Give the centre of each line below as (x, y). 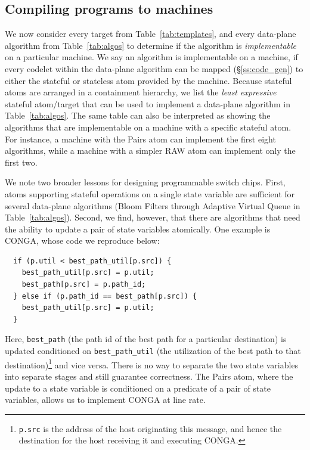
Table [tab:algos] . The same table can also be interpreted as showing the (138, 115)
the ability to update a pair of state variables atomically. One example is (138, 229)
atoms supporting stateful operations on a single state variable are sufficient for (150, 193)
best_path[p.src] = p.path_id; (84, 285)
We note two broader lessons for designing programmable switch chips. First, (145, 182)
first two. (21, 162)
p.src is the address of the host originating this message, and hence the (150, 428)
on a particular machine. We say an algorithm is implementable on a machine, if (151, 57)
